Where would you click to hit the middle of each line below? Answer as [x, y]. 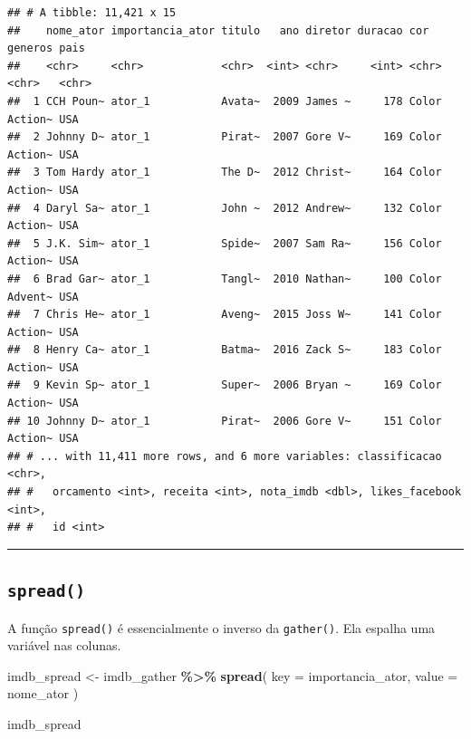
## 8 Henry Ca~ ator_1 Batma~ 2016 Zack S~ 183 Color [225, 350]
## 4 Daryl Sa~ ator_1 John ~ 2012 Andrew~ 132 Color [225, 208]
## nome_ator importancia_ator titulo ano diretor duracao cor [218, 30]
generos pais [46, 48]
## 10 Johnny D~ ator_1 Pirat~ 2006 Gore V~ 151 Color [225, 421]
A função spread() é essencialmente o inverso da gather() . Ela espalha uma [221, 627]
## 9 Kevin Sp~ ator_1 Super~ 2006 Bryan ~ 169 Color [225, 385]
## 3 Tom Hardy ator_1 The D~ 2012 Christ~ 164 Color [225, 173]
